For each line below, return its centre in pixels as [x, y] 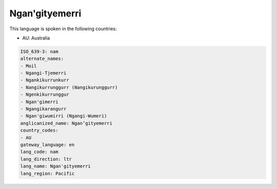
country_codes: [39, 130]
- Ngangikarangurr [43, 109]
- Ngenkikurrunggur [45, 94]
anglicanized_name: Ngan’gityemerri [66, 123]
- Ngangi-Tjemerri [43, 73]
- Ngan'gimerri [39, 102]
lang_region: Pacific [47, 173]
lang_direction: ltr [46, 159]
